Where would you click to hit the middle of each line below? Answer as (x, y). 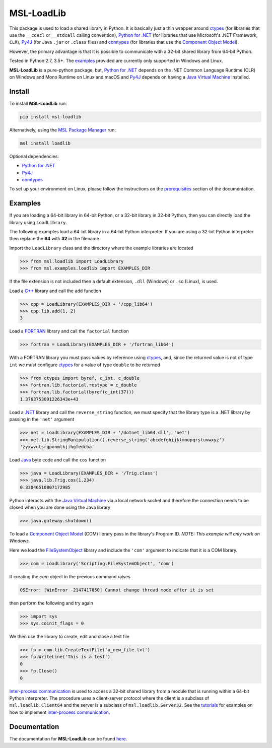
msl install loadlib (45, 143)
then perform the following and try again (51, 603)
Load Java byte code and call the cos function (57, 460)
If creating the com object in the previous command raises (70, 576)
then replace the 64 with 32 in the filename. (55, 239)
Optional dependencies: (34, 156)
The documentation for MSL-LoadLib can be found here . (68, 738)
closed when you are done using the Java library (60, 507)
